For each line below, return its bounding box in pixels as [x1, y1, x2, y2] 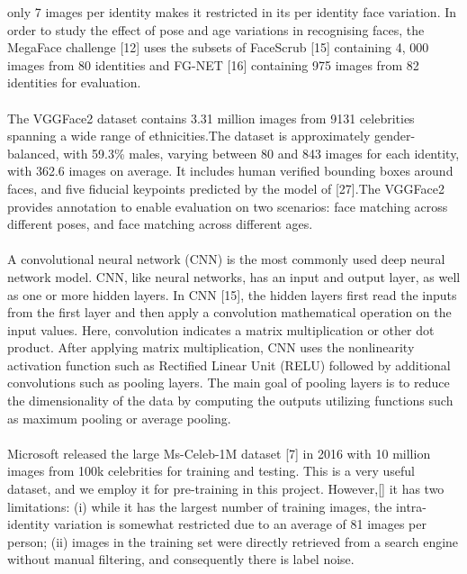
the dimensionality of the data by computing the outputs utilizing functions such [7, 391, 454, 410]
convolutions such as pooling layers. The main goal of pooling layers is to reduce [7, 373, 450, 392]
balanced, [7, 143, 59, 162]
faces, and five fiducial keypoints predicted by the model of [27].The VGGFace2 [7, 178, 445, 197]
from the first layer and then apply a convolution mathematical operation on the [7, 303, 452, 322]
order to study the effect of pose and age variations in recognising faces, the [7, 20, 425, 39]
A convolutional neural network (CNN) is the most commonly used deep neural [7, 250, 445, 269]
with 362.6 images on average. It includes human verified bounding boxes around [7, 161, 454, 180]
